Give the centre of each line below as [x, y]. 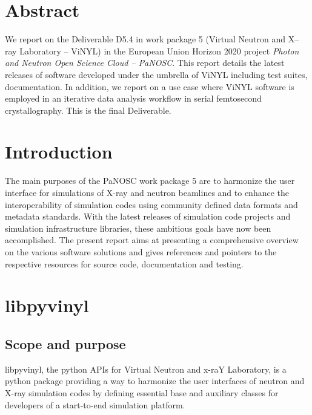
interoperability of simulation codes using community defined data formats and [151, 204]
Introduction [59, 152]
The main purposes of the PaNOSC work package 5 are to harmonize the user [150, 181]
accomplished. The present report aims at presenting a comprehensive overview [152, 240]
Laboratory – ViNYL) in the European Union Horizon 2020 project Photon [159, 51]
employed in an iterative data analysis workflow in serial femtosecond [133, 98]
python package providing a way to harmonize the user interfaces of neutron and [155, 381]
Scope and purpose [65, 343]
